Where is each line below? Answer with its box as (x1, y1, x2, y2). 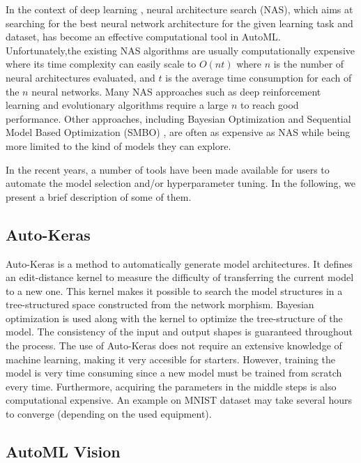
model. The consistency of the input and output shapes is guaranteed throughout (6, 324, 353, 339)
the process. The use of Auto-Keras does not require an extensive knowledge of (6, 338, 342, 353)
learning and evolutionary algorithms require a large (6, 98, 229, 112)
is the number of (273, 56, 344, 71)
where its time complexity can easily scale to (6, 56, 197, 71)
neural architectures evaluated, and (6, 70, 155, 84)
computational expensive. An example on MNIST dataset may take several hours (6, 393, 352, 407)
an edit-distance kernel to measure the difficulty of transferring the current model (6, 270, 354, 284)
